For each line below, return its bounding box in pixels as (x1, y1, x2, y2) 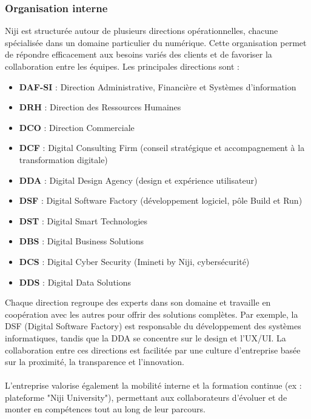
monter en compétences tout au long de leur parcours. (5, 403, 206, 415)
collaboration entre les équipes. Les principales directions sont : (5, 60, 239, 72)
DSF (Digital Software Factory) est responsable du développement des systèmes (5, 320, 301, 332)
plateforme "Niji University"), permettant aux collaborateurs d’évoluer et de (5, 391, 287, 403)
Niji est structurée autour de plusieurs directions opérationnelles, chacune (5, 24, 278, 37)
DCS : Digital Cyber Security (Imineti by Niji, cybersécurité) (19, 255, 250, 267)
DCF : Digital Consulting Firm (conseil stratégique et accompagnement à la (19, 141, 305, 154)
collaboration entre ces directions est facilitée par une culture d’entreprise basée (5, 343, 301, 356)
